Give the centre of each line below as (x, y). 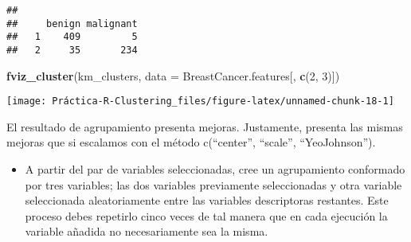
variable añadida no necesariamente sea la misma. (147, 231)
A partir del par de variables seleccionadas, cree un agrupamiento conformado (215, 169)
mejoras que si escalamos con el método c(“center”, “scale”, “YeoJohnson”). (191, 142)
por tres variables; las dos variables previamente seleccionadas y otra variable (213, 184)
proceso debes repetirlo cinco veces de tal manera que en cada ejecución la (206, 215)
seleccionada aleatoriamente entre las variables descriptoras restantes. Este (207, 200)
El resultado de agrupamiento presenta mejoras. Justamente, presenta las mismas (205, 126)
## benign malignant (72, 23)
